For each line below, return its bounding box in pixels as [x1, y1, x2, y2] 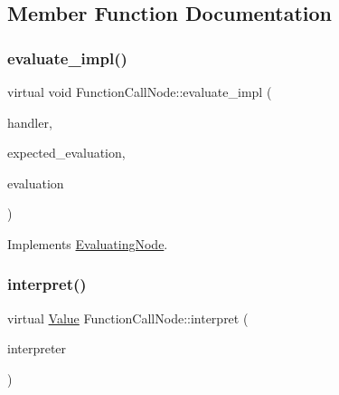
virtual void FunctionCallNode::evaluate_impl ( [7, 82, 272, 101]
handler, [7, 112, 52, 131]
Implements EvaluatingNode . [7, 234, 168, 253]
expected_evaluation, [7, 143, 126, 162]
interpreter [7, 339, 67, 358]
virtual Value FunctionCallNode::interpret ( [7, 308, 249, 327]
